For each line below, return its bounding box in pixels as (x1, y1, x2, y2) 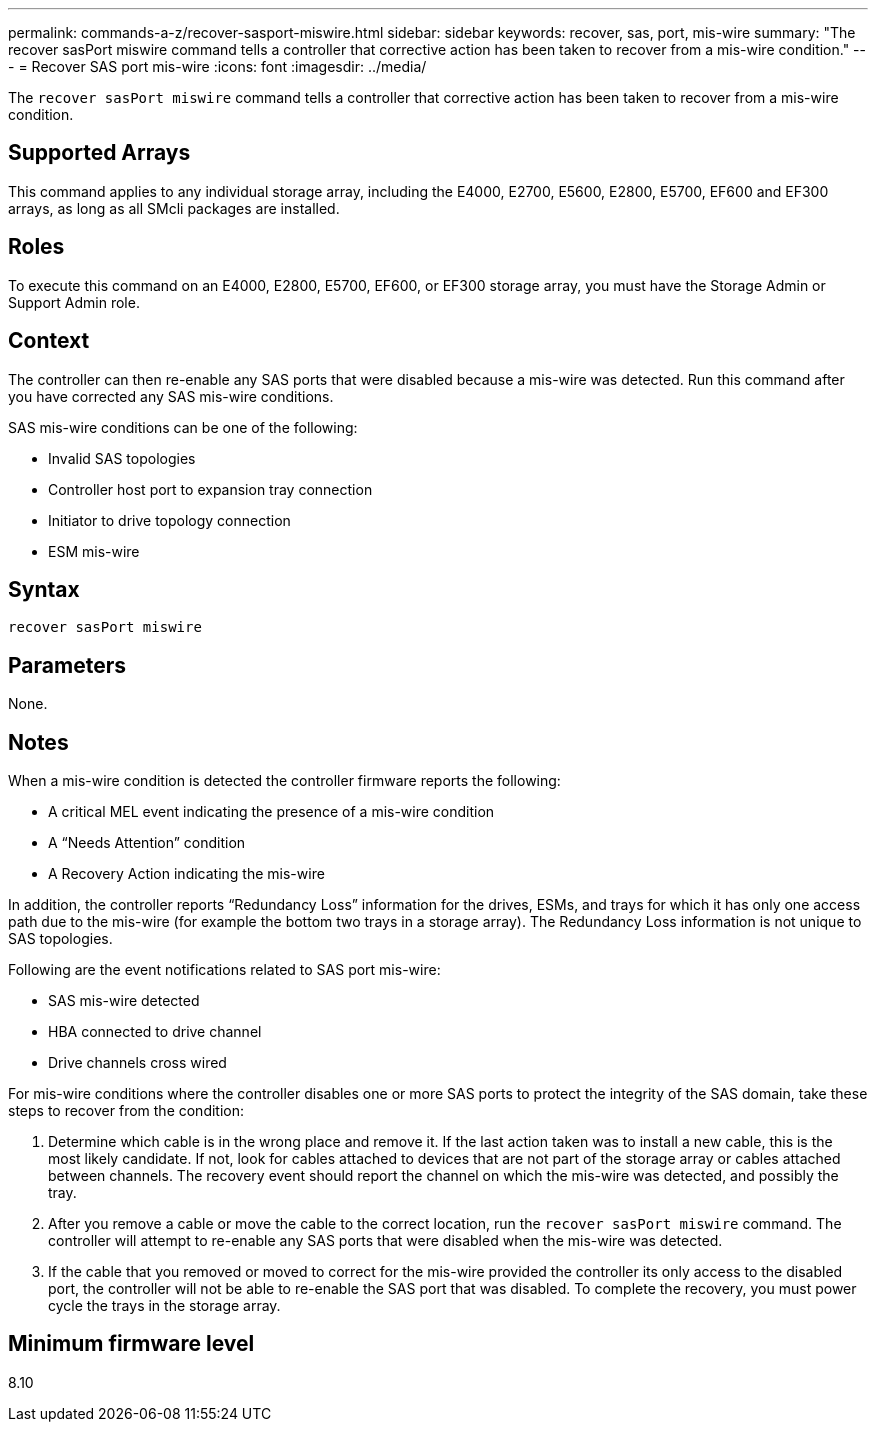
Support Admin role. (8, 293, 140, 311)
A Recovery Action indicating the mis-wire (48, 865, 325, 883)
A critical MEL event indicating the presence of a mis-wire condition (48, 803, 495, 821)
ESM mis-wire (48, 542, 140, 560)
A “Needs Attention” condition (48, 834, 246, 852)
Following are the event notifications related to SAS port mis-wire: (8, 961, 441, 979)
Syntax (8, 576, 80, 602)
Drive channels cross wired (48, 1054, 227, 1072)
